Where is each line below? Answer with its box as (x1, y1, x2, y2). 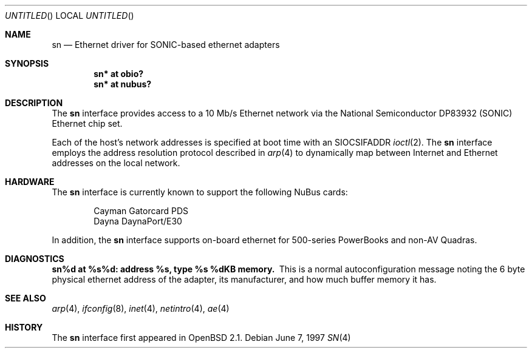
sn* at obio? (94, 69, 144, 79)
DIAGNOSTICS (5, 254, 64, 264)
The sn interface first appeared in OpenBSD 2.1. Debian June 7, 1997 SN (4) (52, 332, 351, 343)
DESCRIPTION (5, 98, 63, 108)
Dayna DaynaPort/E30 (94, 216, 182, 226)
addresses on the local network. (52, 158, 180, 168)
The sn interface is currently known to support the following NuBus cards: (52, 187, 348, 197)
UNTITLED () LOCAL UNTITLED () (5, 10, 134, 21)
